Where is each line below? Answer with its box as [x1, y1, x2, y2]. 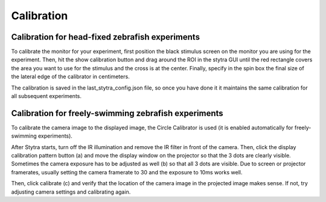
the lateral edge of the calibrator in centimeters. [11, 73, 130, 81]
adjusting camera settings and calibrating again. [11, 188, 131, 195]
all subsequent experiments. [11, 93, 81, 100]
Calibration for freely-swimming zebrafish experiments [11, 108, 223, 118]
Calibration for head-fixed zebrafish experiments [11, 32, 200, 42]
